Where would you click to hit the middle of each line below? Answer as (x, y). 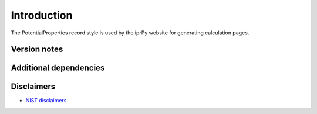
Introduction (42, 15)
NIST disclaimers (46, 101)
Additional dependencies (58, 68)
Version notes (37, 49)
